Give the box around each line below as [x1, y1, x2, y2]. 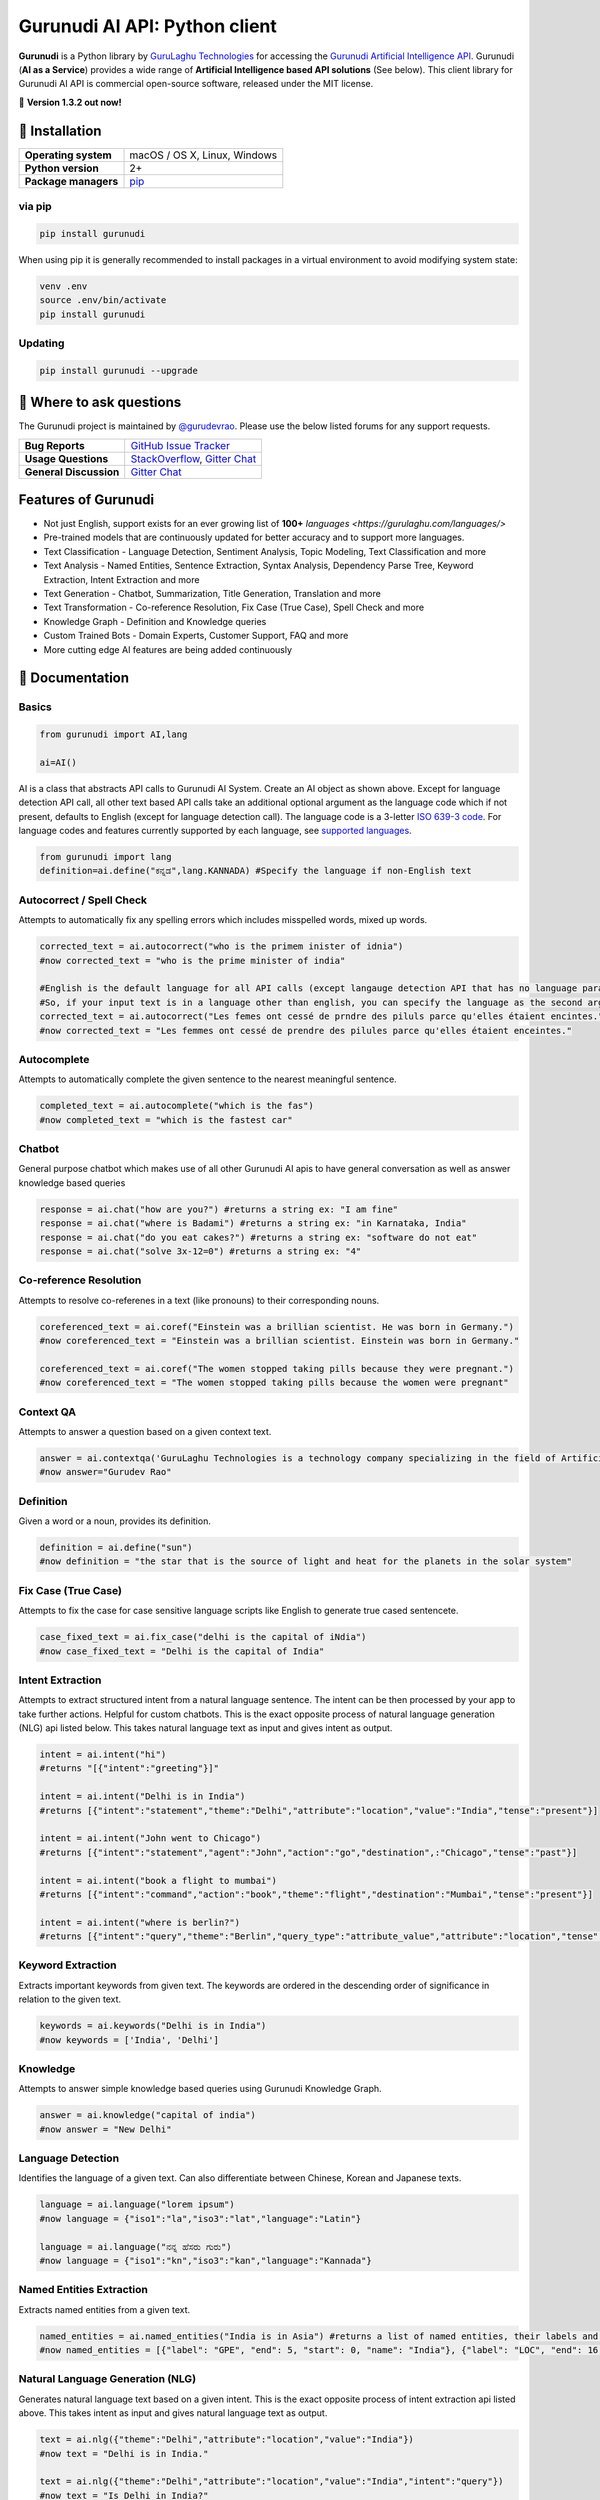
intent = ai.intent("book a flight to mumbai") [39, 1875, 277, 1886]
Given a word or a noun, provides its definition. [18, 1515, 212, 1527]
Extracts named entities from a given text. [18, 2303, 191, 2315]
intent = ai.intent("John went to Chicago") [39, 1833, 262, 1844]
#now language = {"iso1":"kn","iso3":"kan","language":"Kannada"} [39, 2255, 372, 2266]
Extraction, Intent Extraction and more [43, 573, 200, 585]
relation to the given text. [18, 1993, 122, 2005]
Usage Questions [24, 451, 109, 465]
